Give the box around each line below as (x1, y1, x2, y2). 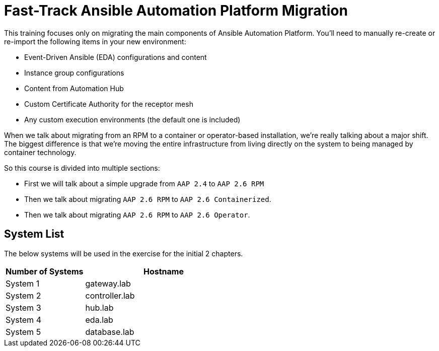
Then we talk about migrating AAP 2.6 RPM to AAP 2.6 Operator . (24, 210, 250, 219)
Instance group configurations (24, 68, 124, 77)
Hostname (143, 266, 184, 276)
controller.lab (85, 290, 135, 301)
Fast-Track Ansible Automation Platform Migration (4, 2, 348, 19)
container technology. (4, 148, 77, 157)
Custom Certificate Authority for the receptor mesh (24, 99, 193, 108)
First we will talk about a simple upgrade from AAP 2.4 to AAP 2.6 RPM (24, 179, 264, 188)
